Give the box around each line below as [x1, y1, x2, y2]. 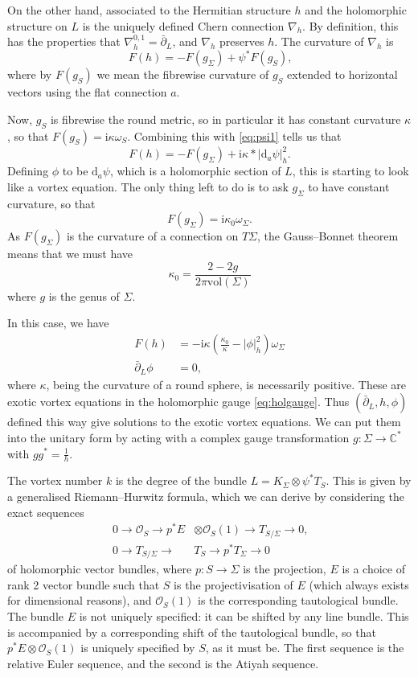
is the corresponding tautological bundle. [198, 592, 399, 609]
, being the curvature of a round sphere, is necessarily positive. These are [46, 375, 407, 392]
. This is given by [326, 472, 412, 489]
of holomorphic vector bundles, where [7, 560, 192, 577]
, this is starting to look [292, 162, 409, 179]
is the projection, [243, 560, 326, 577]
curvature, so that [7, 195, 96, 211]
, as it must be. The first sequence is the [205, 639, 404, 656]
